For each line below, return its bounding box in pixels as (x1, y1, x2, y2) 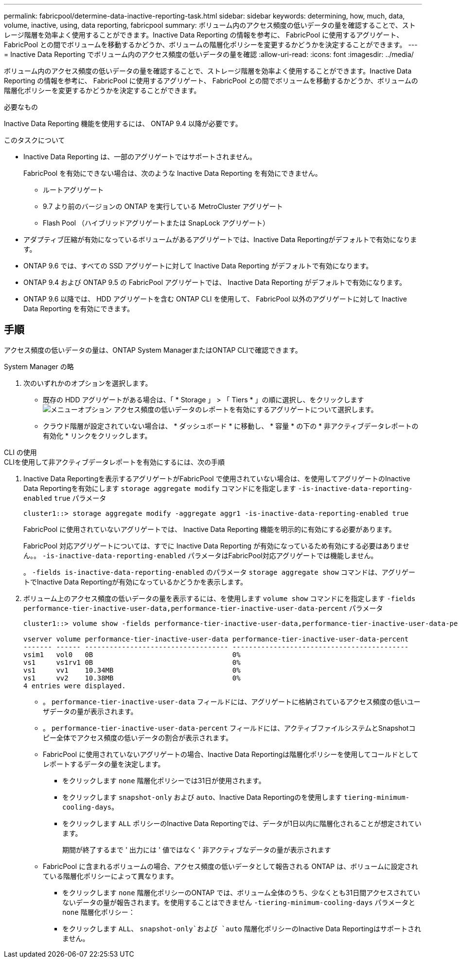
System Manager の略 (4, 362, 74, 371)
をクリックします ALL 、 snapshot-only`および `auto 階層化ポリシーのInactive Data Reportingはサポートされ (62, 924, 421, 933)
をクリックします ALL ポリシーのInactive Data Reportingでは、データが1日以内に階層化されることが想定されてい (62, 819, 422, 828)
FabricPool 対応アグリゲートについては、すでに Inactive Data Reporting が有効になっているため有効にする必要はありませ (23, 541, 409, 550)
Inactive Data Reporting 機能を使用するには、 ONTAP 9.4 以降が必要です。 (4, 119, 242, 128)
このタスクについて (4, 136, 65, 144)
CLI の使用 (4, 448, 37, 456)
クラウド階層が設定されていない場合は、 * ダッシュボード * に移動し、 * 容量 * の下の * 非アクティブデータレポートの (43, 421, 419, 430)
